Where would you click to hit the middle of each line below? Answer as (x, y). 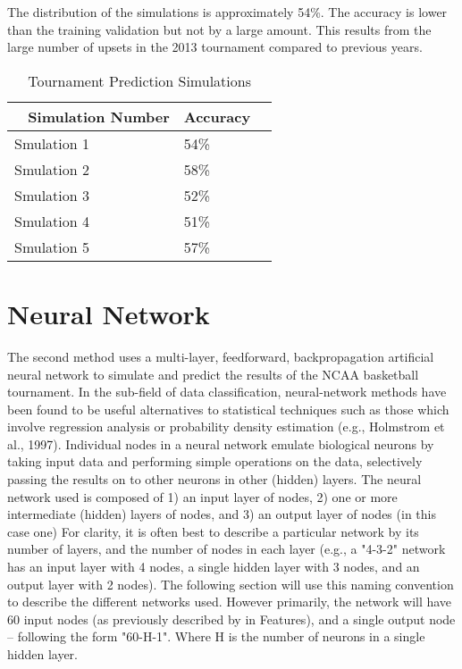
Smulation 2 (52, 169)
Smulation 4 (52, 221)
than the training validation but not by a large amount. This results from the (219, 29)
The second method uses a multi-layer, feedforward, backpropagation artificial (221, 356)
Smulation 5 (52, 247)
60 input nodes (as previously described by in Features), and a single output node (231, 619)
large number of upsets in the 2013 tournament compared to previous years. (215, 47)
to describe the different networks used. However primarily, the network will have (230, 602)
